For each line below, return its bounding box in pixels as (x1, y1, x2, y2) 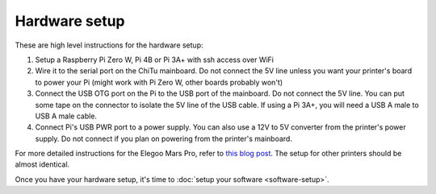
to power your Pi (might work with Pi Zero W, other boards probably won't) (35, 77, 283, 87)
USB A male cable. (35, 111, 97, 121)
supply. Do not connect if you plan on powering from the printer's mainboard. (35, 134, 292, 143)
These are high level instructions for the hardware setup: (15, 40, 203, 50)
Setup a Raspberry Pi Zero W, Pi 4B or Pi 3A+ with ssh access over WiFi (35, 55, 275, 64)
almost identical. (15, 159, 70, 169)
